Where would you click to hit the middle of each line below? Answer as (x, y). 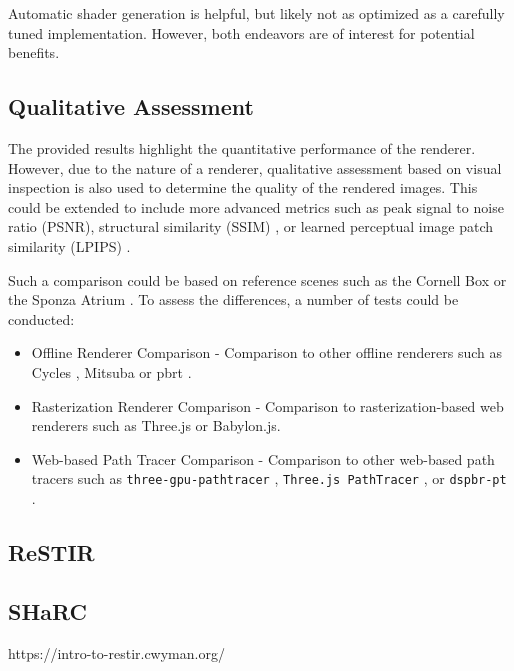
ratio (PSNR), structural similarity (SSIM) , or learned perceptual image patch (251, 226)
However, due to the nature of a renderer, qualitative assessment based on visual (255, 167)
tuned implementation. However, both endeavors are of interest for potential (241, 32)
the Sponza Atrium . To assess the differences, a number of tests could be (233, 299)
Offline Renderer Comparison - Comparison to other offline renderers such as (267, 352)
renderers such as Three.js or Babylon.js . (156, 425)
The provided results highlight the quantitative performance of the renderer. (242, 147)
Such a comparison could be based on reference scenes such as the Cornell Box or (257, 279)
